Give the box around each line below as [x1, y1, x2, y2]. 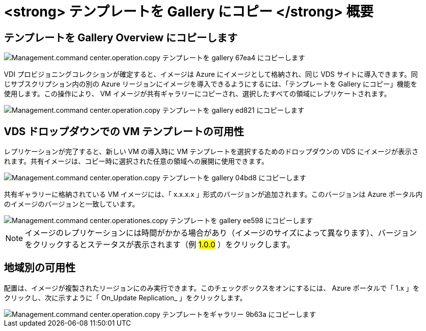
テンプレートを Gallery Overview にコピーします [4, 31, 238, 44]
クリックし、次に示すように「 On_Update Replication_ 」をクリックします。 [4, 293, 247, 302]
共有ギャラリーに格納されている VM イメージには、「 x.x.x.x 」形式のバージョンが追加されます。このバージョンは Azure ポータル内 [4, 190, 423, 199]
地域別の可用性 [4, 261, 75, 274]
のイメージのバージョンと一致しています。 [4, 200, 139, 209]
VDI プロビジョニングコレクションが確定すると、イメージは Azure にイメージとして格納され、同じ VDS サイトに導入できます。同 [4, 70, 418, 79]
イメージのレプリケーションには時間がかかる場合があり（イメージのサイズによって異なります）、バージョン [25, 228, 417, 238]
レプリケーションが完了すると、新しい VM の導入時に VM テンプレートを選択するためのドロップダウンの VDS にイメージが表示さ [4, 147, 419, 156]
